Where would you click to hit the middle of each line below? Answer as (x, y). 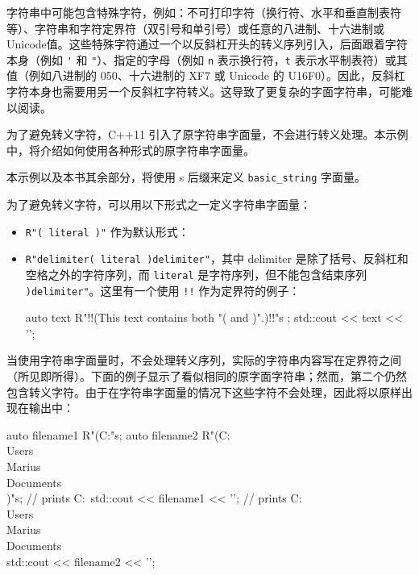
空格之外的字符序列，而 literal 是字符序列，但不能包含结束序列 (196, 274)
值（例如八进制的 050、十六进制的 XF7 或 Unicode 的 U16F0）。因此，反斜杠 (206, 75)
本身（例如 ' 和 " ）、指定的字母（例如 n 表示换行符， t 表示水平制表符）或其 (207, 59)
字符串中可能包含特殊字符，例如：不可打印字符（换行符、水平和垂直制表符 (204, 12)
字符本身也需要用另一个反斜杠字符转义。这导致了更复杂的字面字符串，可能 (204, 92)
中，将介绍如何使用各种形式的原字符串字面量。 (131, 150)
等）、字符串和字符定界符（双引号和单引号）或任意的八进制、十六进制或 (195, 28)
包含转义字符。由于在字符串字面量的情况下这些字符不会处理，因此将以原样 (204, 392)
